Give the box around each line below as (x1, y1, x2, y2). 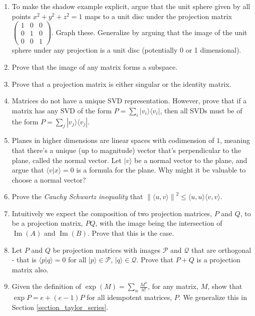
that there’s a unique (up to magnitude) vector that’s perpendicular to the (12, 144, 241, 155)
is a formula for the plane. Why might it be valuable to (76, 165, 246, 175)
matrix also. (12, 264, 49, 274)
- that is (12, 254, 37, 265)
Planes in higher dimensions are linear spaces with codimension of (12, 135, 214, 145)
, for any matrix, (147, 281, 199, 291)
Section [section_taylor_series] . (12, 301, 109, 312)
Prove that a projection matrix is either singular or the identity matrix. (12, 78, 231, 89)
